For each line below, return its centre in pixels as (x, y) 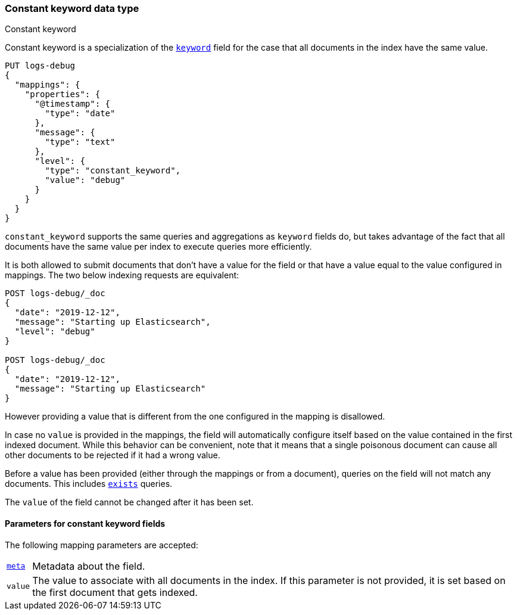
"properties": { (63, 94)
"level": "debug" (55, 332)
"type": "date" (80, 114)
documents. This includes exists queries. (89, 484)
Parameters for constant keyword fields (85, 523)
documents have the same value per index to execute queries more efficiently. (158, 247)
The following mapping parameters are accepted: (102, 545)
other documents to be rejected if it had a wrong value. (113, 455)
